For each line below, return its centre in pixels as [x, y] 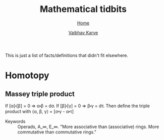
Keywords [15, 121]
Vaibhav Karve [83, 32]
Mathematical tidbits [83, 9]
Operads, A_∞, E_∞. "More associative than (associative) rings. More [88, 127]
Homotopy [27, 75]
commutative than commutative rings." [57, 132]
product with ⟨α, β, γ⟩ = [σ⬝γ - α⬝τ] [40, 111]
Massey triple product [40, 94]
